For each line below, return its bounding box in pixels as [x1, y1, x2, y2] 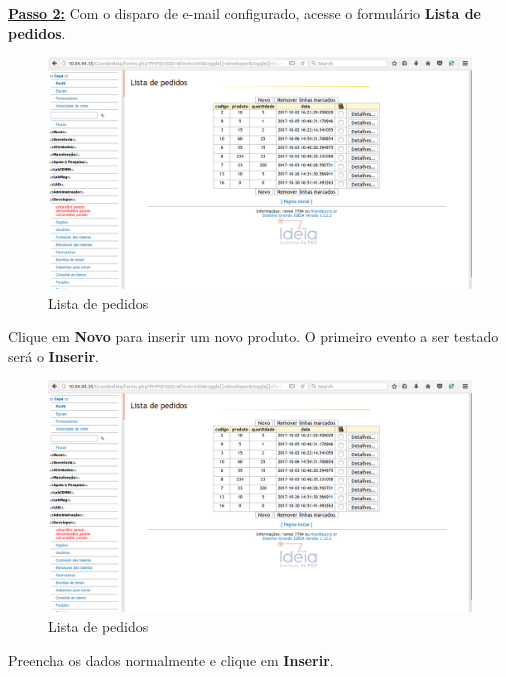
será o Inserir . [8, 345, 99, 366]
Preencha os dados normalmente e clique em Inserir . [8, 649, 334, 670]
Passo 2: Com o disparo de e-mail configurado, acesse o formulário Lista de [8, 3, 481, 23]
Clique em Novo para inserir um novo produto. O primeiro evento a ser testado [8, 326, 499, 347]
